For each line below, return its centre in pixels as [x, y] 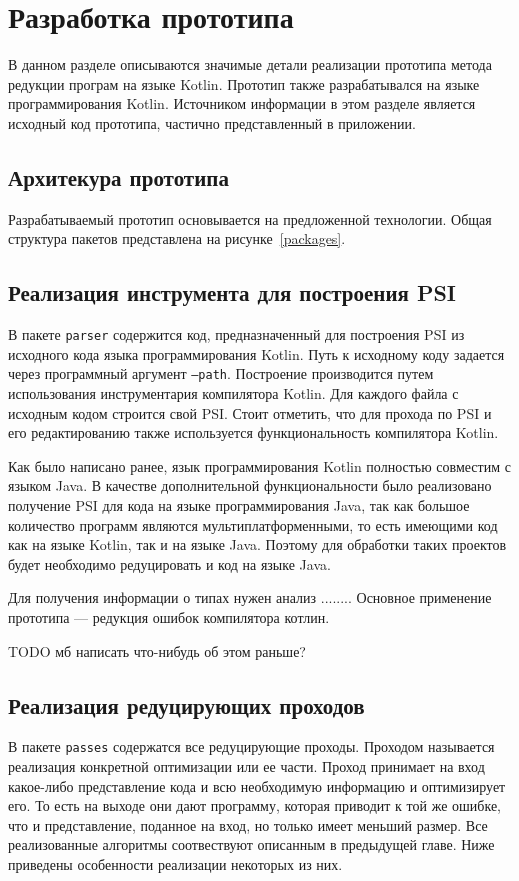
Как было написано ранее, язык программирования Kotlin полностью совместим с [259, 465]
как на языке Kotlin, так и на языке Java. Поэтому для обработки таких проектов [257, 544]
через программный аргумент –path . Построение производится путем [221, 373]
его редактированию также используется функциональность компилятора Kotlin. [253, 432]
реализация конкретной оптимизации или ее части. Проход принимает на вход [246, 765]
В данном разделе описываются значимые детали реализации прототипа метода [250, 64]
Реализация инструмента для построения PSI [232, 292]
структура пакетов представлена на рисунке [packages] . [177, 238]
